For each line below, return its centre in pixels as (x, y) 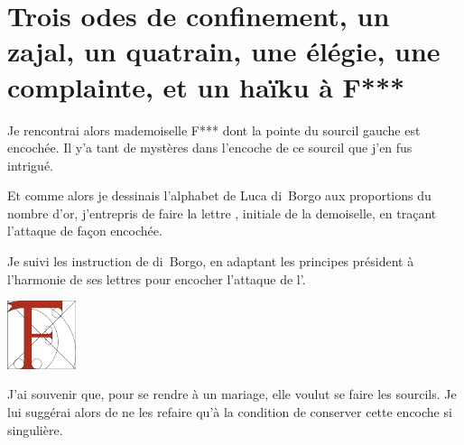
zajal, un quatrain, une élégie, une (224, 51)
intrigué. (31, 165)
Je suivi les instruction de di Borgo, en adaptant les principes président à (211, 261)
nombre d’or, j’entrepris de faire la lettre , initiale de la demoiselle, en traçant (222, 213)
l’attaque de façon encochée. (85, 231)
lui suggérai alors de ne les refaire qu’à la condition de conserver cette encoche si (230, 412)
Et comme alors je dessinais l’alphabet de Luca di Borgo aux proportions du (219, 195)
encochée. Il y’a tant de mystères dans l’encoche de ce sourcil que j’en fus (210, 148)
